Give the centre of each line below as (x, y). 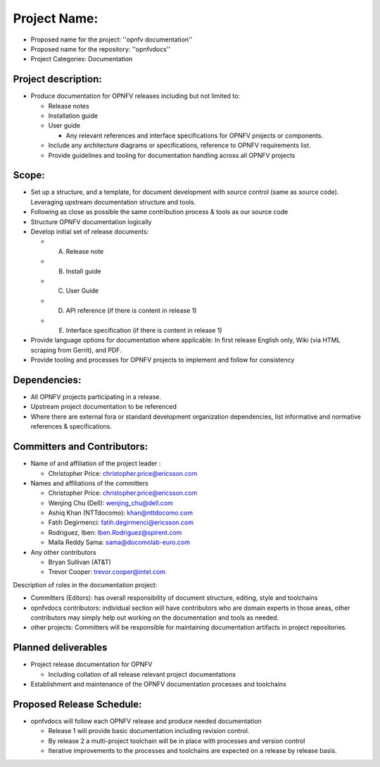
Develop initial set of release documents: (90, 232)
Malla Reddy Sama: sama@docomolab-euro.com (119, 542)
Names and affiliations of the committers (90, 483)
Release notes (69, 106)
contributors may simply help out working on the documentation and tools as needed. (155, 618)
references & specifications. (71, 427)
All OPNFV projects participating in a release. (96, 397)
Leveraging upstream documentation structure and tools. (113, 202)
